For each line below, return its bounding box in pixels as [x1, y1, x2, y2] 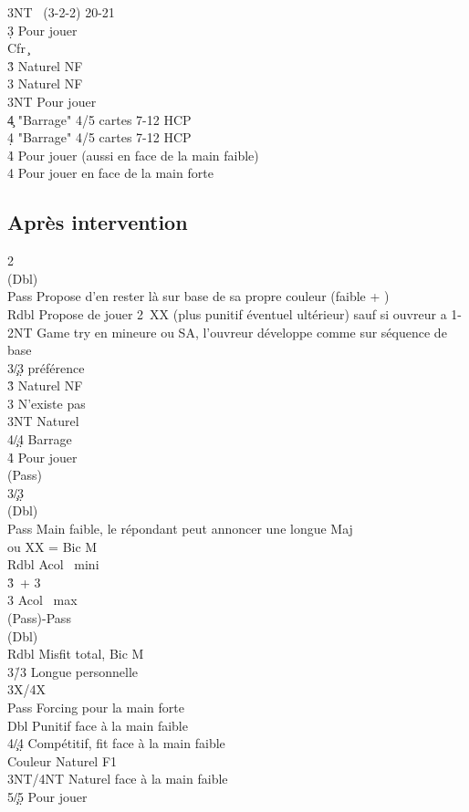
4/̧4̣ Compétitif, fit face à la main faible [7, 734, 225, 753]
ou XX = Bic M [7, 536, 98, 556]
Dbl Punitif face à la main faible [7, 715, 188, 734]
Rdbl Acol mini [7, 555, 99, 574]
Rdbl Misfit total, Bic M [7, 644, 144, 663]
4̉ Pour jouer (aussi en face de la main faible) [7, 145, 259, 164]
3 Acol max [7, 590, 78, 609]
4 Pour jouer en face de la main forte [7, 163, 214, 182]
